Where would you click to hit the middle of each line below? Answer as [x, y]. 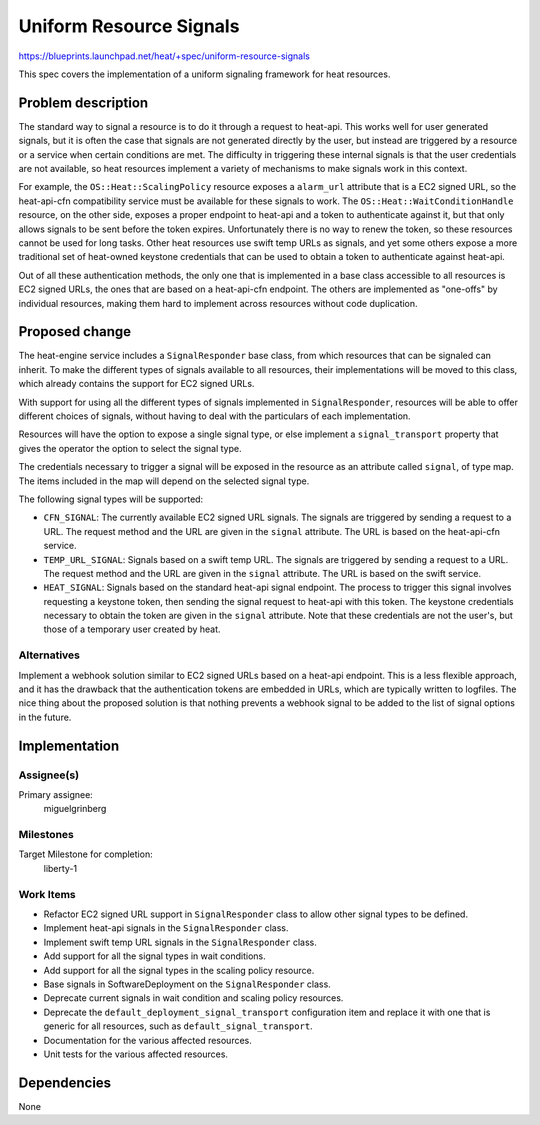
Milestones [46, 835]
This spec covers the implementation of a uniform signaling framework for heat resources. [204, 74]
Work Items [47, 894]
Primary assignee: [56, 794]
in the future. [45, 717]
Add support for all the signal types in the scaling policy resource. [179, 970]
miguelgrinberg [75, 809]
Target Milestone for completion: [86, 854]
